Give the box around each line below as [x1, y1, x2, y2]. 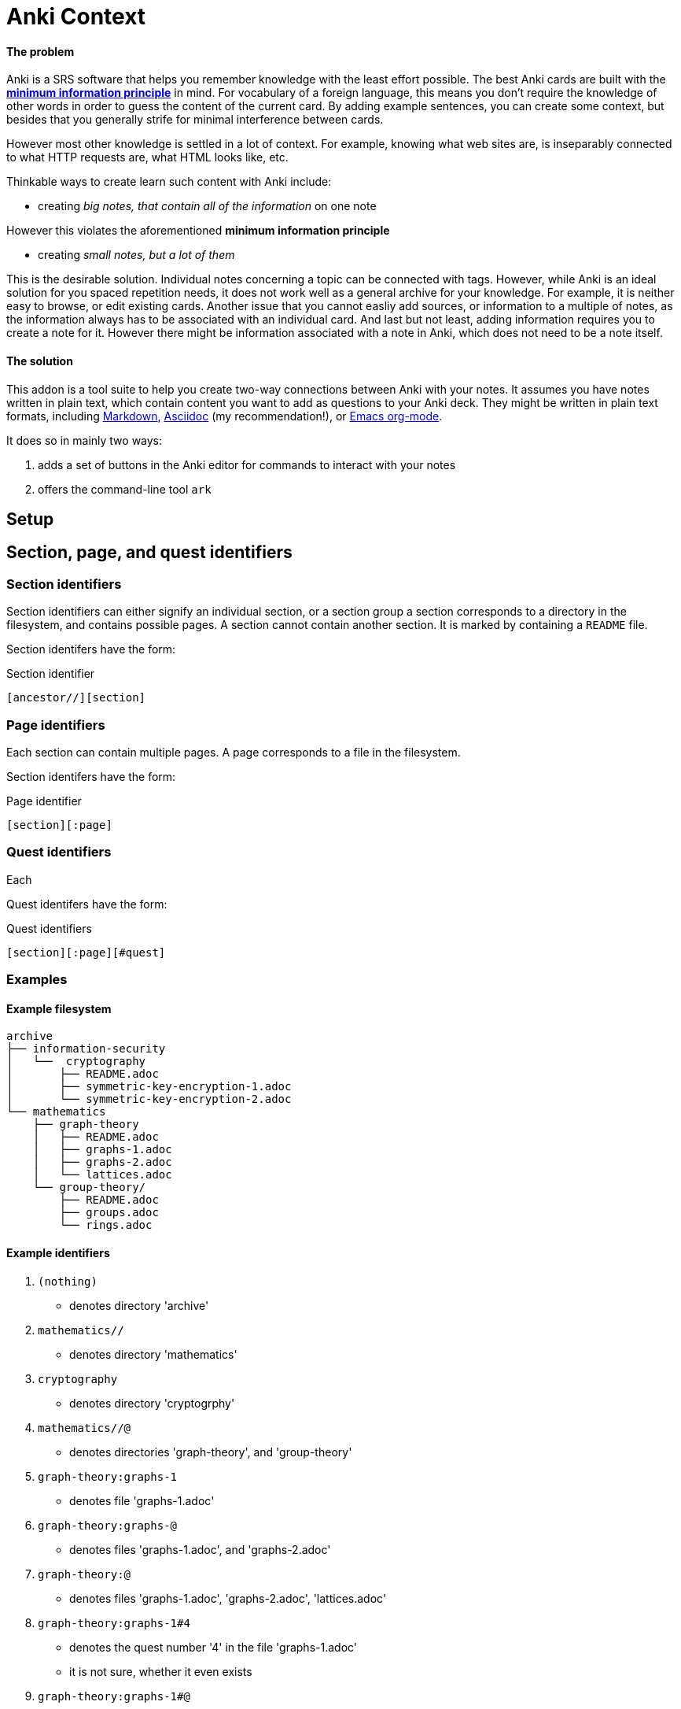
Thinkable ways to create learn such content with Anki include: [6, 175, 332, 189]
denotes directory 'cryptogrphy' [69, 1396, 235, 1410]
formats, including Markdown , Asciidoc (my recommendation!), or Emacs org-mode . [6, 409, 443, 423]
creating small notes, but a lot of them [38, 248, 235, 262]
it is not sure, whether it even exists [69, 1664, 252, 1678]
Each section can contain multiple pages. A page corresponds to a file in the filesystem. [6, 745, 461, 759]
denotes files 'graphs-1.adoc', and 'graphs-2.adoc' [69, 1542, 331, 1556]
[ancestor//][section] [6, 691, 146, 705]
